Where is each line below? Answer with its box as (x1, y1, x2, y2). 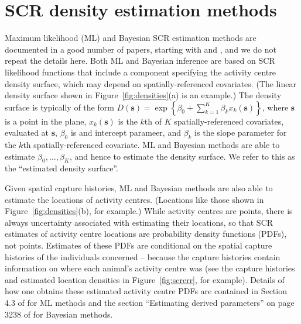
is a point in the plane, (5, 115, 87, 127)
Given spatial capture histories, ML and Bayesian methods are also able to (5, 182, 273, 194)
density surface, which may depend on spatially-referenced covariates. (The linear (5, 77, 296, 89)
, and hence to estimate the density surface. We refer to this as (69, 150, 295, 162)
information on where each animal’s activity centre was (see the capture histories (5, 262, 295, 274)
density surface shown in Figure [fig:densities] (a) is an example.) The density (5, 89, 282, 101)
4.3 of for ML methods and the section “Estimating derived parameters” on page (5, 297, 295, 308)
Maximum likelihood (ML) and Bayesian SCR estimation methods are (5, 32, 256, 44)
